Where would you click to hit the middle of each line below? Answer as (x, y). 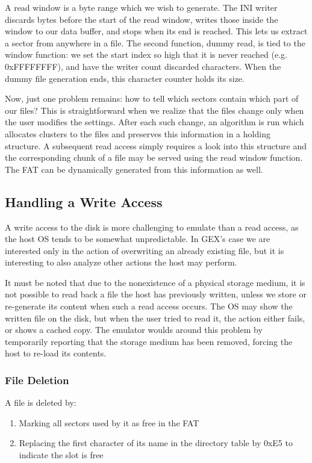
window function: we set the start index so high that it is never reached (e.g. (146, 54)
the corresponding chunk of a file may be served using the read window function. (154, 157)
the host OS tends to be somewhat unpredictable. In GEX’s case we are (138, 239)
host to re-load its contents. (56, 353)
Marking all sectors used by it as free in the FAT (109, 422)
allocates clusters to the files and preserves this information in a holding (138, 133)
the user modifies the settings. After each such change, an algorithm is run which (154, 122)
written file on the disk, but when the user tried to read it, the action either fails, (155, 318)
